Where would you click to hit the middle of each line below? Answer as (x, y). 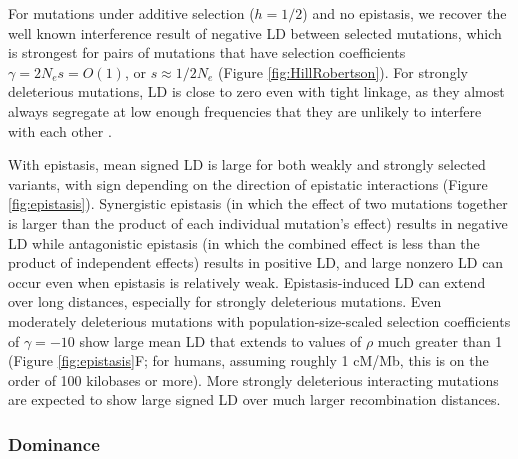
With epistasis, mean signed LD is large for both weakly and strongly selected (247, 164)
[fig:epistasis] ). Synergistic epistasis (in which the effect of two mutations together (258, 203)
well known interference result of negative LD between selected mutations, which (255, 32)
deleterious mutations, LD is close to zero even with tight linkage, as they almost (256, 91)
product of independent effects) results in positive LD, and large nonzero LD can (256, 262)
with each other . (60, 130)
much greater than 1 (440, 340)
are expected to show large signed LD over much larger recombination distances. (254, 399)
